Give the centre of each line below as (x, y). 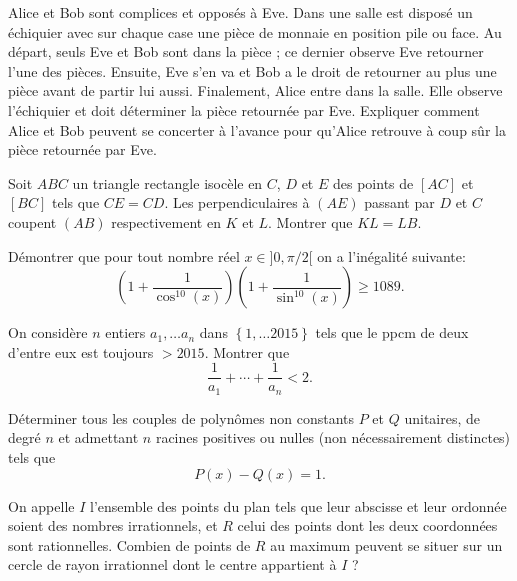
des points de (373, 182)
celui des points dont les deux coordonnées (367, 525)
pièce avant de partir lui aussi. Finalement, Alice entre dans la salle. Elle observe (255, 90)
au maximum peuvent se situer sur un (386, 544)
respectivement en (166, 221)
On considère (48, 332)
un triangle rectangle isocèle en (167, 182)
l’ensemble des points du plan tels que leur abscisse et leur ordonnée (298, 505)
